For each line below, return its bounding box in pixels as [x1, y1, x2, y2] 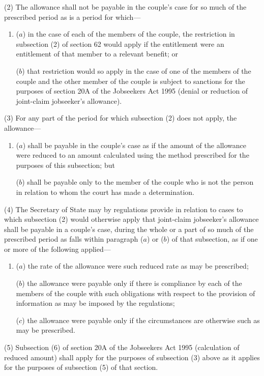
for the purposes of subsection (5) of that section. [4, 362, 158, 372]
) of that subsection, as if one [166, 234, 258, 244]
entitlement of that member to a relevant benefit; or [16, 48, 179, 59]
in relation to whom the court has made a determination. [16, 186, 194, 197]
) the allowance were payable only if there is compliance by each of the [22, 278, 242, 288]
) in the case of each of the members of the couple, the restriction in [22, 28, 235, 39]
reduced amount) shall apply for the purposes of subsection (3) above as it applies [4, 352, 260, 362]
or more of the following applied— [4, 243, 111, 254]
